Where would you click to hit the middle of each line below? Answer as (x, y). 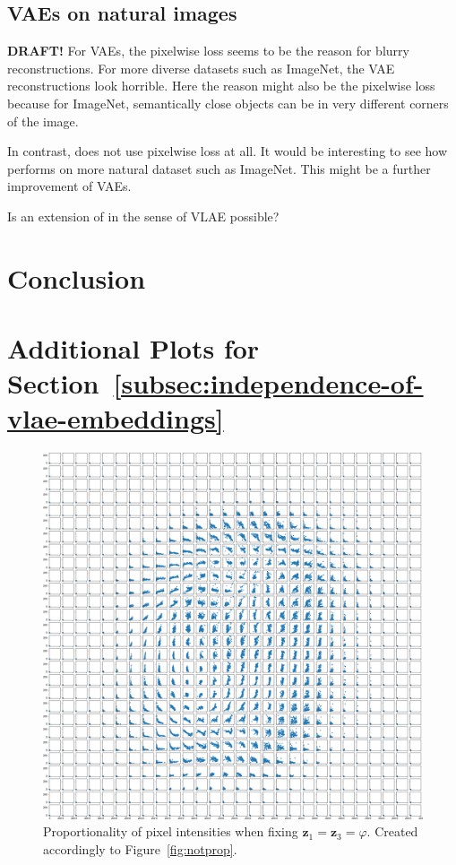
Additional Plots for (133, 348)
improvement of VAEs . (69, 186)
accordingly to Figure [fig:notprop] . (140, 848)
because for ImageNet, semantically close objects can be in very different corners (228, 103)
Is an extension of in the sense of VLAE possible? (143, 216)
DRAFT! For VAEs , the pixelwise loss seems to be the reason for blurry (208, 51)
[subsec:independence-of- (268, 383)
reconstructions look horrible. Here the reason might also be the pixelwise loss (221, 86)
